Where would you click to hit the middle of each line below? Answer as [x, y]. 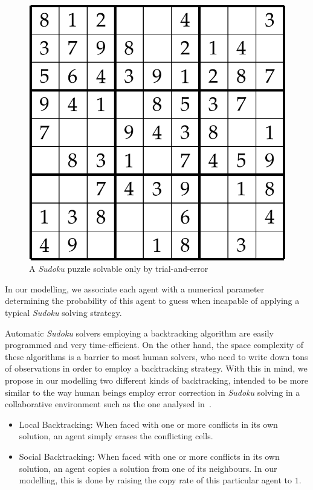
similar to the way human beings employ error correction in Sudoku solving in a [153, 392]
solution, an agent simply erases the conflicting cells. [116, 436]
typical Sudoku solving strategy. [63, 313]
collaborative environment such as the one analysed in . [108, 404]
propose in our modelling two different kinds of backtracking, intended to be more [157, 380]
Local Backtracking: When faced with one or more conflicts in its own [148, 424]
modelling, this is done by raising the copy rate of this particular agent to [156, 480]
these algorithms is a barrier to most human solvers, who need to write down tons [156, 356]
